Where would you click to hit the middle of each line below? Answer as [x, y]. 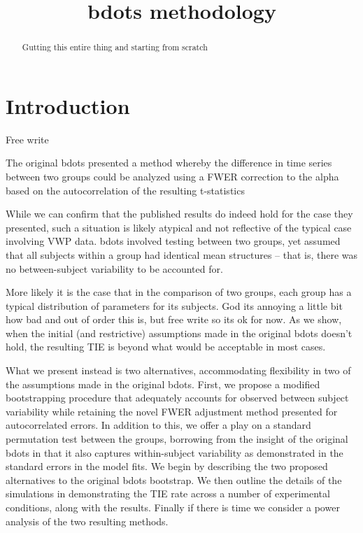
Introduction [68, 105]
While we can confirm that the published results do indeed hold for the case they [179, 214]
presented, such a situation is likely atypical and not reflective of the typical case [179, 227]
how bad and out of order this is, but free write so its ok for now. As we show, [174, 319]
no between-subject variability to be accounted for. [114, 268]
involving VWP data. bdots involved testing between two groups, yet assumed [173, 241]
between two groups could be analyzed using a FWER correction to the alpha [172, 176]
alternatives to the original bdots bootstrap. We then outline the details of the [174, 479]
